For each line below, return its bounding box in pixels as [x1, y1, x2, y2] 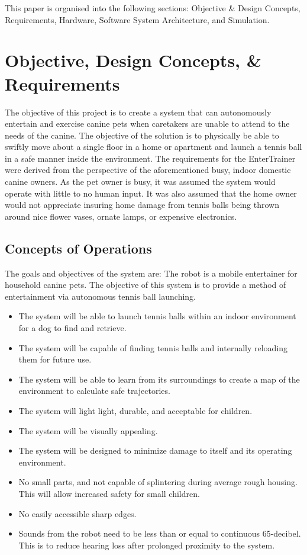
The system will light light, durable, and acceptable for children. [18, 404, 253, 416]
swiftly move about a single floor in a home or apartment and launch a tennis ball [5, 140, 302, 153]
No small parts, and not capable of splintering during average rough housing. [18, 476, 298, 488]
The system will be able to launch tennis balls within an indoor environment [18, 310, 296, 322]
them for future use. [18, 353, 92, 365]
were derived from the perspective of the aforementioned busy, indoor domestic [5, 163, 291, 176]
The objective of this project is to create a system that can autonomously [5, 105, 272, 118]
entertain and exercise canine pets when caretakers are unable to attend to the [5, 117, 290, 130]
